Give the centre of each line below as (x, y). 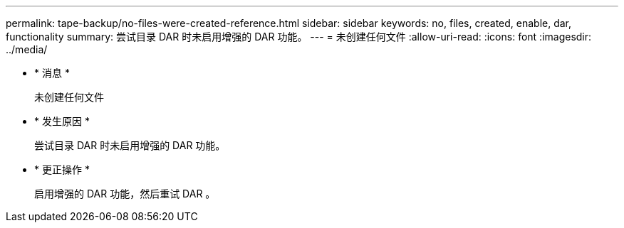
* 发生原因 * (62, 121)
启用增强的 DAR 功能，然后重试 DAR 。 (125, 194)
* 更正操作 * (62, 169)
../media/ (27, 49)
